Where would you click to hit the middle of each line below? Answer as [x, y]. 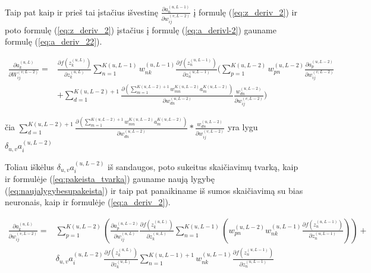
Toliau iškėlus [29, 166]
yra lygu [243, 127]
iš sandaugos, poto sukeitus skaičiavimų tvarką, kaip [203, 166]
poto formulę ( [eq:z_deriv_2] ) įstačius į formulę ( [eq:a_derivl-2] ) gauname [141, 29]
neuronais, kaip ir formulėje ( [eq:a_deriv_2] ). [88, 202]
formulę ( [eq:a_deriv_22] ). [54, 41]
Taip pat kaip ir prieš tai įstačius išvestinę [81, 12]
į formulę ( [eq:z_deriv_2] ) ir [245, 12]
